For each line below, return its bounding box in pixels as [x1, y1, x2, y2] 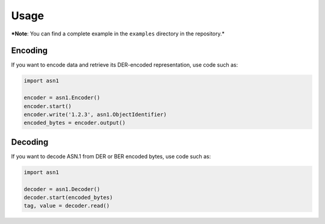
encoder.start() [23, 103, 72, 109]
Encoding [11, 46, 48, 56]
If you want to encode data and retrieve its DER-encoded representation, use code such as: [11, 61, 238, 68]
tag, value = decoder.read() [23, 202, 110, 210]
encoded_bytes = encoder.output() [23, 120, 126, 126]
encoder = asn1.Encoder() [23, 94, 101, 101]
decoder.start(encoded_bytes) [23, 194, 113, 201]
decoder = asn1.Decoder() [23, 186, 101, 192]
